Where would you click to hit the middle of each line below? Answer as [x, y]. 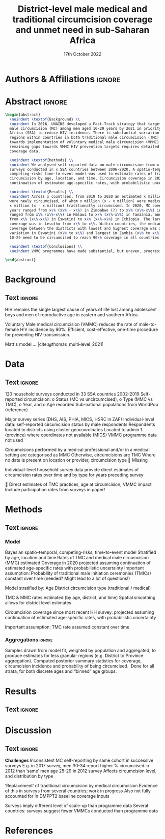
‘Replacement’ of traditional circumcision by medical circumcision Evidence [82, 786]
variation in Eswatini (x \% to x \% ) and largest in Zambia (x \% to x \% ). [86, 233]
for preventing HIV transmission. [38, 335]
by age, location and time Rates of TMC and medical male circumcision [77, 558]
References [29, 831]
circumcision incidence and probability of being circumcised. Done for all [80, 666]
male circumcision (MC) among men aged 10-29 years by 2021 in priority [85, 128]
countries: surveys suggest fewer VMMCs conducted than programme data [82, 811]
